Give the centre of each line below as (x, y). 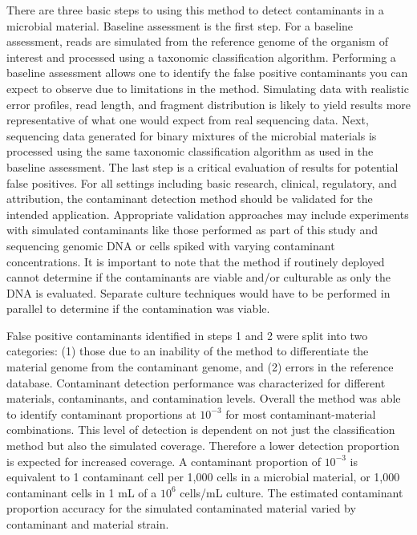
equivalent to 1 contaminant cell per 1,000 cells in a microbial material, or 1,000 (203, 477)
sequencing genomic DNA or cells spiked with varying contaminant (171, 245)
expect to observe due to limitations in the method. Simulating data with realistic (208, 88)
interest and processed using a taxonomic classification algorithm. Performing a (201, 57)
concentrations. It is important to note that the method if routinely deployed (196, 261)
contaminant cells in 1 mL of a (82, 492)
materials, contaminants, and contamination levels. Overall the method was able (204, 398)
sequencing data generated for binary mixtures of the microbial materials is (192, 135)
